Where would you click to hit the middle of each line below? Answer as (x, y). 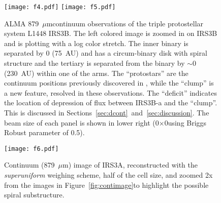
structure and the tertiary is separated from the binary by (94, 63)
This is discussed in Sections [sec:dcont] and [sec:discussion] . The (107, 112)
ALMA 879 (22, 23)
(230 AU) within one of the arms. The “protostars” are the (96, 73)
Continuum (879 (29, 165)
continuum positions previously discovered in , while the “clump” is (109, 83)
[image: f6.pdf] (31, 149)
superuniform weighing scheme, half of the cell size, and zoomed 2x (108, 175)
